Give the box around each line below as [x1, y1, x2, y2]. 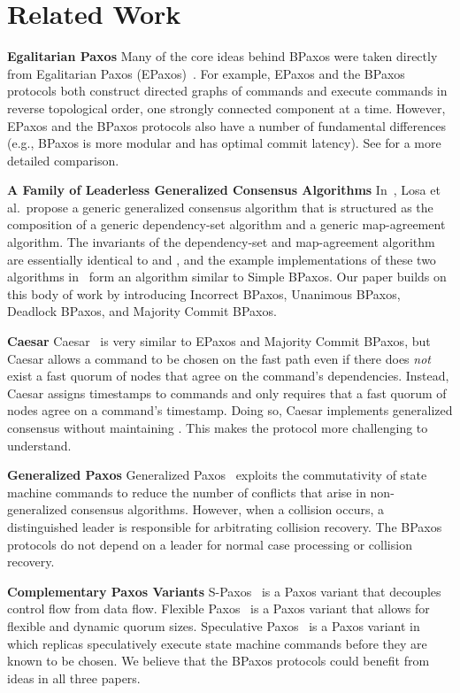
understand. [7, 435, 72, 454]
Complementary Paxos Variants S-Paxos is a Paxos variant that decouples [7, 581, 441, 600]
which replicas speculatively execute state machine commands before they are [7, 634, 427, 652]
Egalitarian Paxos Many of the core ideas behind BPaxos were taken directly [7, 47, 438, 65]
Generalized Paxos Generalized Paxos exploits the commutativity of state [7, 466, 427, 484]
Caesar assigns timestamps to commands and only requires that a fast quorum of [7, 383, 447, 402]
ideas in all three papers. [7, 668, 141, 687]
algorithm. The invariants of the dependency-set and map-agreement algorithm [7, 233, 435, 251]
